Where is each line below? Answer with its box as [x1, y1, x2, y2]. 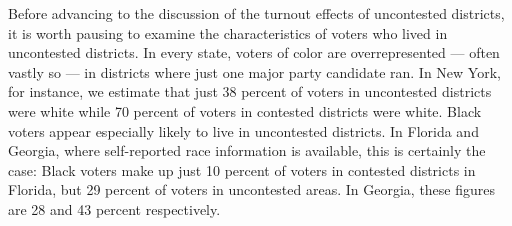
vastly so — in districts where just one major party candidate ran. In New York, [8, 61, 501, 82]
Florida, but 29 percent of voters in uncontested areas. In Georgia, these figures [8, 179, 496, 200]
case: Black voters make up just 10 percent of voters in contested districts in [8, 159, 476, 180]
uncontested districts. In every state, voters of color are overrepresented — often [8, 42, 500, 63]
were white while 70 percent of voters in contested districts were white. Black [8, 100, 482, 121]
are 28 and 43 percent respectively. [8, 198, 221, 219]
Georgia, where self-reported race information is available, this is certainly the [8, 140, 486, 161]
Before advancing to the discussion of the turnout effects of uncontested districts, [8, 3, 505, 23]
